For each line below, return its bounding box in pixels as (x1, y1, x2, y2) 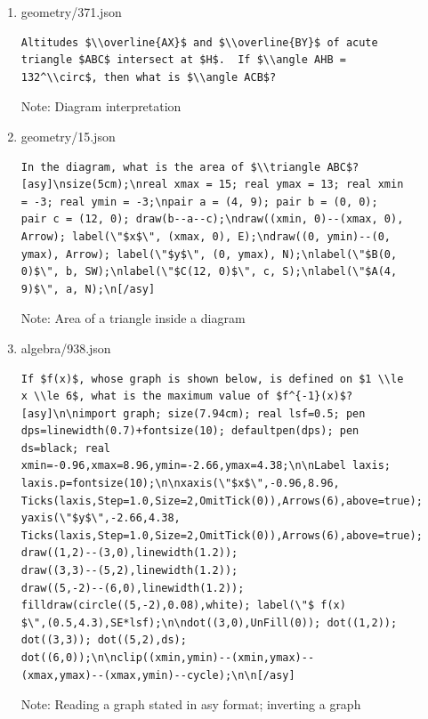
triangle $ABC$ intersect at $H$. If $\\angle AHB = (20, 53, 346, 67)
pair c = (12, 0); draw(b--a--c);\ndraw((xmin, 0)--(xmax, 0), (20, 213, 404, 226)
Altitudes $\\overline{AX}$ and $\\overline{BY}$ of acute (20, 36, 378, 49)
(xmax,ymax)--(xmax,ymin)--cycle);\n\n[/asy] (20, 668, 295, 682)
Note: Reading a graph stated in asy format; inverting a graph (20, 695, 361, 714)
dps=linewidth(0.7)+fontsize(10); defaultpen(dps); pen (20, 424, 359, 438)
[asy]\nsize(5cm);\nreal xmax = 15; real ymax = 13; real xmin (20, 178, 404, 191)
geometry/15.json (20, 126, 116, 145)
